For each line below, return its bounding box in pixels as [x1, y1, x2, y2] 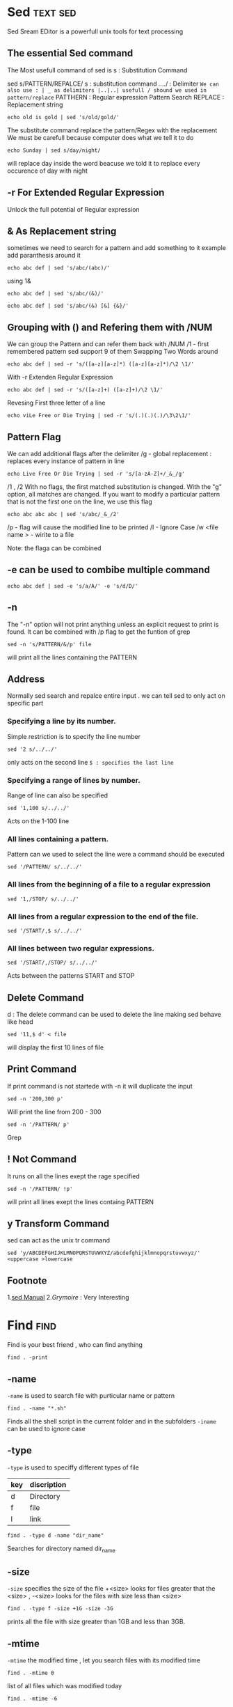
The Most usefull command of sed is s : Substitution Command [7, 65, 188, 74]
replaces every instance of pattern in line [7, 457, 125, 465]
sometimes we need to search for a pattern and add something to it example [7, 244, 226, 252]
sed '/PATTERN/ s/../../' [7, 864, 82, 871]
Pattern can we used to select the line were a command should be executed [7, 850, 225, 859]
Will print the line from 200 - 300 [7, 1107, 102, 1116]
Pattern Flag [7, 431, 61, 443]
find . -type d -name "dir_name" [7, 1531, 104, 1539]
